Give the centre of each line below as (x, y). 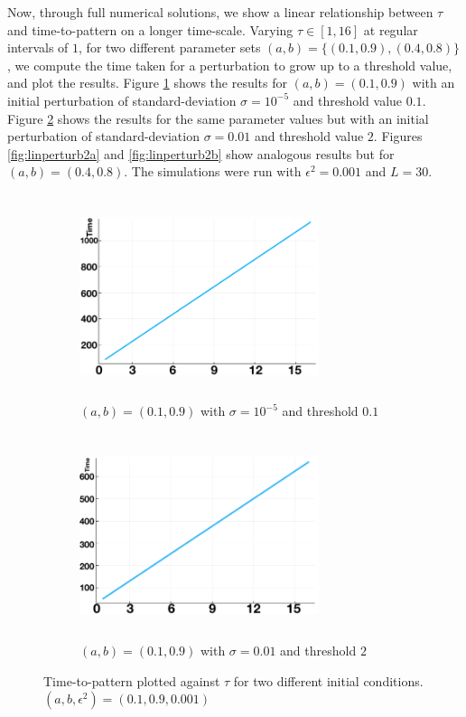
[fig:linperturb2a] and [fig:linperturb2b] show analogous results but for (201, 153)
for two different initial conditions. (328, 680)
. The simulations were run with (213, 171)
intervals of (38, 47)
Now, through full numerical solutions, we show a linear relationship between (220, 12)
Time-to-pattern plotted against (132, 680)
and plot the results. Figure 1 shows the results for (147, 83)
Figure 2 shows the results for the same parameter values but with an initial (218, 118)
